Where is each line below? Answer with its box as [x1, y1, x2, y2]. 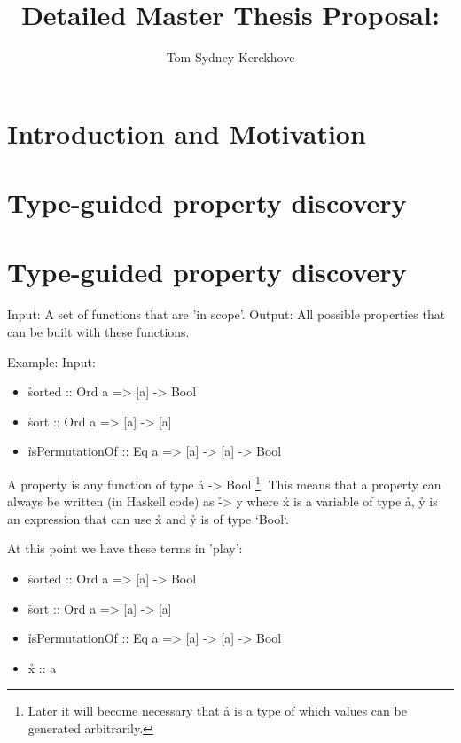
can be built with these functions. [7, 323, 190, 340]
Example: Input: [7, 352, 96, 371]
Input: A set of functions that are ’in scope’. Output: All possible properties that [7, 305, 446, 324]
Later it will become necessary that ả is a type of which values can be [27, 701, 407, 720]
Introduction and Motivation [7, 114, 366, 151]
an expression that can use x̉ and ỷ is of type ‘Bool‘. [7, 509, 289, 528]
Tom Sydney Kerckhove [166, 48, 295, 66]
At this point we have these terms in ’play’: [7, 539, 243, 558]
